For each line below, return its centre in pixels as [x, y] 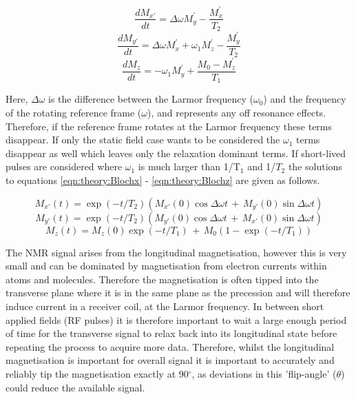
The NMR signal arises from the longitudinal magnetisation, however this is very [176, 252]
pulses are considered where [64, 166]
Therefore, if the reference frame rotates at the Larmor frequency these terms [169, 126]
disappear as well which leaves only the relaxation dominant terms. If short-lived [176, 153]
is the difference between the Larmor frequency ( [151, 99]
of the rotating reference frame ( [74, 113]
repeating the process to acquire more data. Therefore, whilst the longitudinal [170, 346]
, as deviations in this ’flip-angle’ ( [264, 373]
